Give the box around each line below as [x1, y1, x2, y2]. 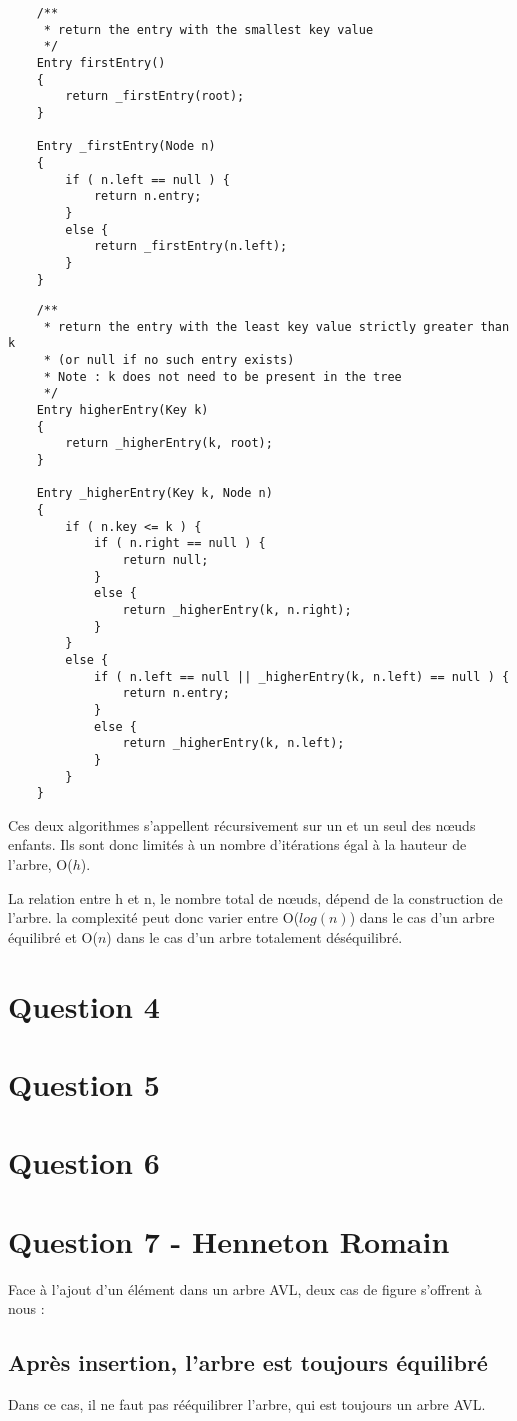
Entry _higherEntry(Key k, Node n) [36, 486, 273, 501]
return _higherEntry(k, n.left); [122, 736, 345, 751]
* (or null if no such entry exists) [43, 353, 295, 368]
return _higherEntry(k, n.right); [122, 602, 352, 617]
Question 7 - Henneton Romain [8, 1220, 450, 1261]
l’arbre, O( [8, 854, 73, 875]
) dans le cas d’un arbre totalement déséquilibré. [106, 926, 403, 947]
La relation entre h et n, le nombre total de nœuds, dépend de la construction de [8, 887, 503, 908]
